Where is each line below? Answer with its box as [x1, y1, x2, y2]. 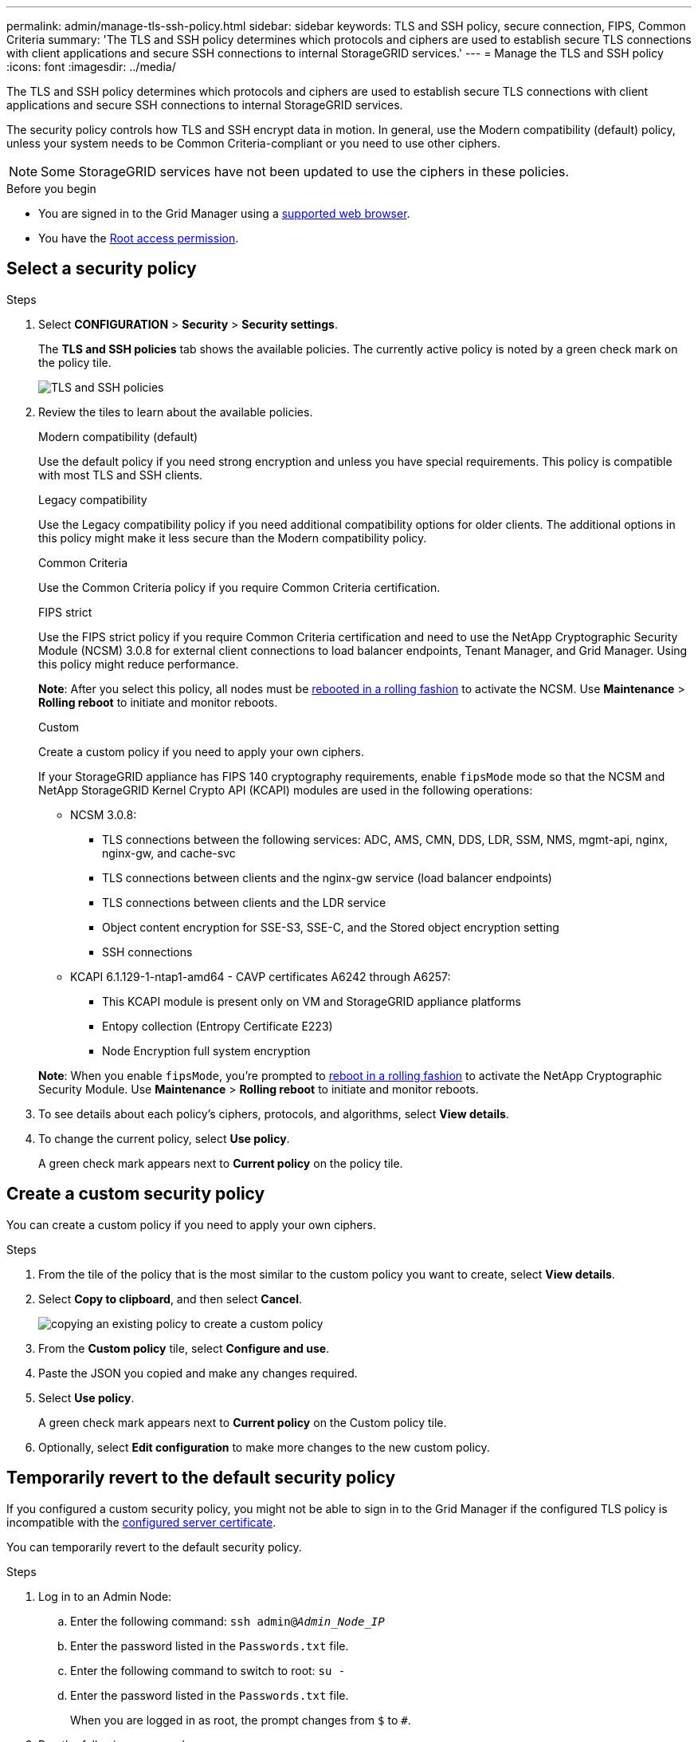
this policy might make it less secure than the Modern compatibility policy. [38, 530, 427, 545]
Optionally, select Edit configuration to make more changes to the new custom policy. [38, 1440, 490, 1454]
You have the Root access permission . [38, 231, 239, 245]
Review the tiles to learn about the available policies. [38, 404, 313, 419]
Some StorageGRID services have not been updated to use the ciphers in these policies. [41, 164, 570, 179]
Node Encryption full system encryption [102, 1043, 311, 1058]
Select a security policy [6, 258, 197, 279]
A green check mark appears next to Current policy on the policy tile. [38, 1156, 403, 1170]
